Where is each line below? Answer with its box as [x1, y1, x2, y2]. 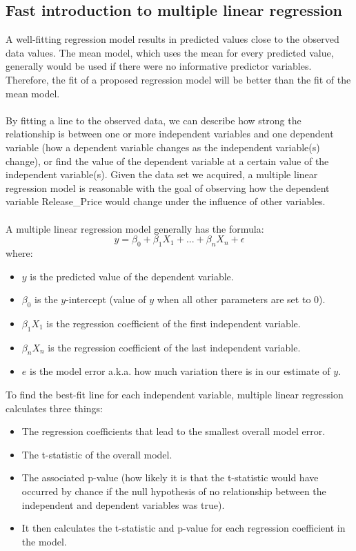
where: [6, 245, 33, 260]
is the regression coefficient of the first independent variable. [46, 316, 301, 330]
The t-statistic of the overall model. [21, 447, 172, 461]
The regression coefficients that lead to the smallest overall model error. [21, 424, 326, 438]
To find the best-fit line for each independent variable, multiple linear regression [6, 387, 344, 402]
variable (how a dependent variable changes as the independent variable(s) [6, 139, 320, 154]
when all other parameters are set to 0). [157, 292, 326, 307]
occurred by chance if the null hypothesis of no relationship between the [21, 484, 326, 499]
